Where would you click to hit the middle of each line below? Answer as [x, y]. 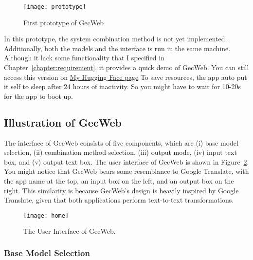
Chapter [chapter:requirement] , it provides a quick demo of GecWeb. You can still [126, 67]
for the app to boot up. [39, 96]
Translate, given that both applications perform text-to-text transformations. [119, 200]
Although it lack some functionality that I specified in [84, 58]
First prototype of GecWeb [63, 22]
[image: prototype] [55, 7]
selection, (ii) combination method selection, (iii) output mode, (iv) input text [120, 152]
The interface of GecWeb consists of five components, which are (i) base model [121, 142]
